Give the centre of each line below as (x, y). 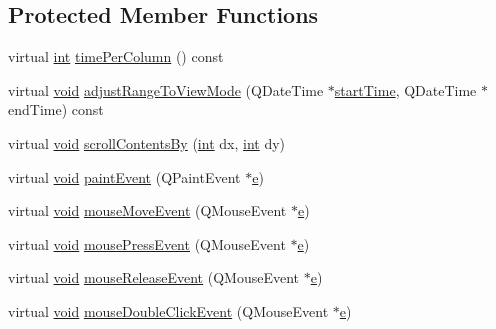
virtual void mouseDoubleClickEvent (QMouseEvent (168, 310)
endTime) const (56, 109)
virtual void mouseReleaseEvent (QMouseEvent (154, 277)
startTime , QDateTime (405, 89)
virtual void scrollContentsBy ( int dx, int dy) (147, 142)
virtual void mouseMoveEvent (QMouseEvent (147, 210)
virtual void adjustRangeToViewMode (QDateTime (166, 89)
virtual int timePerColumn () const (116, 56)
